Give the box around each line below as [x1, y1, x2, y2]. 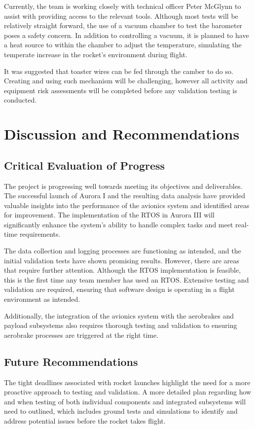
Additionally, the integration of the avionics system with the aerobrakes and [4, 310, 234, 321]
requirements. [19, 229, 61, 239]
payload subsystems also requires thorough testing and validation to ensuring [4, 320, 237, 330]
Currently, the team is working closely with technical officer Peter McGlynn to [4, 1, 241, 11]
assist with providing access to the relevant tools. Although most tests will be [4, 10, 238, 21]
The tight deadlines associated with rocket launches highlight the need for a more [4, 377, 251, 387]
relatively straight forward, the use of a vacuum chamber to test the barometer [4, 20, 243, 31]
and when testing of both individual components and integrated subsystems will [4, 396, 246, 406]
